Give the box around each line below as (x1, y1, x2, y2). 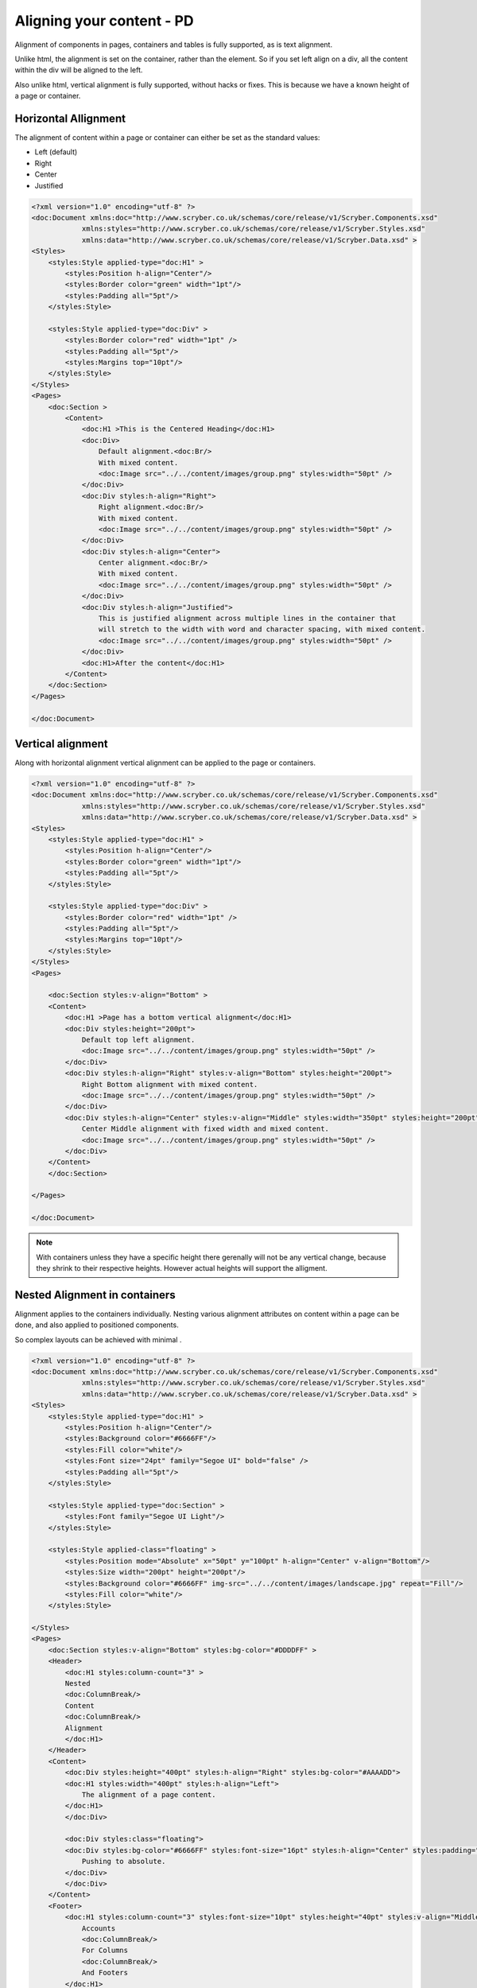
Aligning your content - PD (14, 12, 194, 29)
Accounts (81, 1924, 116, 1932)
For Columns (81, 1946, 129, 1955)
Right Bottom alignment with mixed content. (81, 1080, 258, 1089)
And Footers (81, 1968, 129, 1978)
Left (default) (34, 147, 78, 157)
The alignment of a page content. (81, 1790, 216, 1799)
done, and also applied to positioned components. (14, 1320, 179, 1330)
